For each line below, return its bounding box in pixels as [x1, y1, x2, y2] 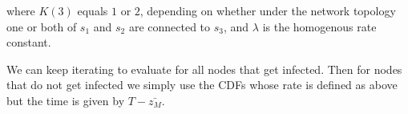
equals [77, 2, 108, 18]
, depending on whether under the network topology [139, 2, 396, 18]
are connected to [128, 18, 211, 35]
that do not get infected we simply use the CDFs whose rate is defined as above [6, 76, 398, 93]
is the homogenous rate [262, 18, 377, 35]
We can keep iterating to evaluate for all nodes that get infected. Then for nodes [6, 60, 402, 77]
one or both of [6, 18, 77, 35]
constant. [6, 34, 51, 51]
